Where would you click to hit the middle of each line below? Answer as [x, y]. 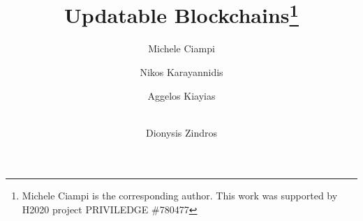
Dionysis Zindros [181, 132]
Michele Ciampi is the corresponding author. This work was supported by [180, 196]
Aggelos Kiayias [181, 95]
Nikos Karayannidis [181, 72]
